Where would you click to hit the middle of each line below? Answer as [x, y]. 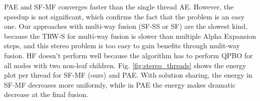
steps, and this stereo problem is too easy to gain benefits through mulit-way [122, 46]
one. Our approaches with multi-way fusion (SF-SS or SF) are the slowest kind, [126, 26]
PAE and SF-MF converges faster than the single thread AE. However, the [119, 6]
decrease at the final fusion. [46, 94]
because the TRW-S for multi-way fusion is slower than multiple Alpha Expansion [130, 36]
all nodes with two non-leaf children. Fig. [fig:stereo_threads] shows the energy [125, 65]
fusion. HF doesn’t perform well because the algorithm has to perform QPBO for [128, 55]
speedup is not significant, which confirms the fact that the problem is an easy [124, 16]
